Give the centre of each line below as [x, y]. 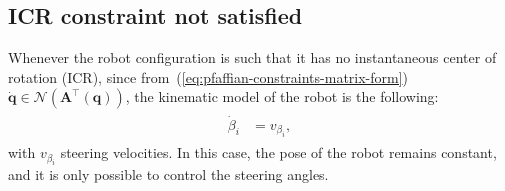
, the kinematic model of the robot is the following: [282, 96]
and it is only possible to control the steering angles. [168, 174]
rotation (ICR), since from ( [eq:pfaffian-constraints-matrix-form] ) [208, 76]
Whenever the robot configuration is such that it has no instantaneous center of [252, 57]
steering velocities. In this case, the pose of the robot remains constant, [278, 152]
